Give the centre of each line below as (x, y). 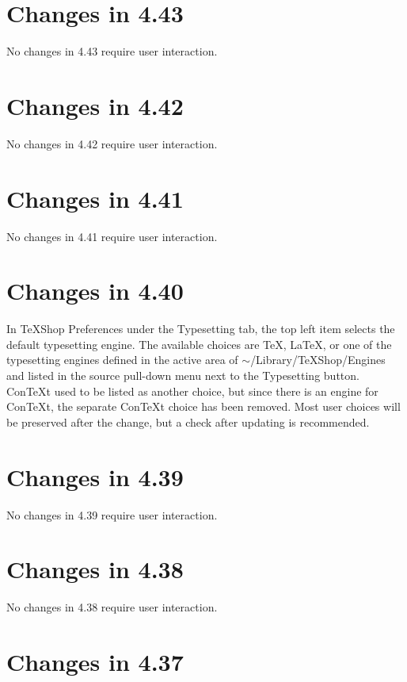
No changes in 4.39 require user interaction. (112, 514)
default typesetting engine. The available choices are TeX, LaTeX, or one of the (199, 344)
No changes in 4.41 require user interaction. (112, 236)
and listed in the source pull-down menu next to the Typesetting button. (183, 375)
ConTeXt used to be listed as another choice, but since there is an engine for (192, 391)
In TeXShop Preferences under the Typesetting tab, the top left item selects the (201, 329)
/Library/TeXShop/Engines (318, 360)
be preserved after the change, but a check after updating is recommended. (188, 421)
